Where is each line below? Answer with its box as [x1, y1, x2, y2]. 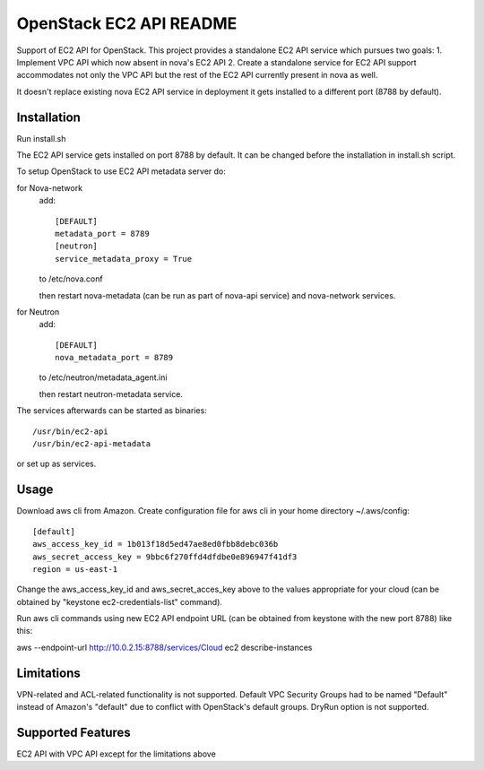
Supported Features [16, 724, 132, 740]
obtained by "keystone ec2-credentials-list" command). [16, 596, 223, 607]
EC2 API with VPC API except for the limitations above [16, 748, 217, 759]
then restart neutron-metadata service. [39, 388, 184, 399]
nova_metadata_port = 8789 [55, 352, 174, 363]
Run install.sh [16, 133, 66, 143]
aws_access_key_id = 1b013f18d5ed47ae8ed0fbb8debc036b [32, 539, 279, 549]
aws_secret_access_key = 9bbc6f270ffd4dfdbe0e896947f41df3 [32, 551, 298, 562]
